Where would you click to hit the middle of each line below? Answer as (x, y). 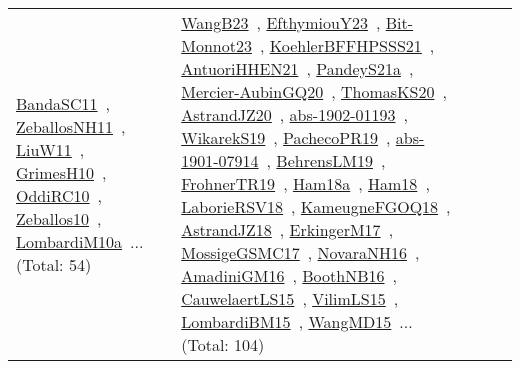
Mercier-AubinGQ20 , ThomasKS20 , (314, 91)
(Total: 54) (54, 264)
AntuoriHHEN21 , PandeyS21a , (297, 68)
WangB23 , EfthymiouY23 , (281, 22)
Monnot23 (216, 45)
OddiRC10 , (59, 195)
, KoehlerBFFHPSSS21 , (347, 45)
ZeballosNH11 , (71, 126)
